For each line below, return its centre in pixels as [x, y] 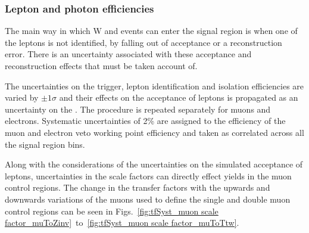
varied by [22, 97]
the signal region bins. [45, 144]
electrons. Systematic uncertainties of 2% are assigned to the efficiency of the [145, 121]
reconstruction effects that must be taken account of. [101, 66]
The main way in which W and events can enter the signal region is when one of [151, 31]
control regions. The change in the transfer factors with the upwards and [138, 187]
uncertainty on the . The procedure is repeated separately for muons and [138, 109]
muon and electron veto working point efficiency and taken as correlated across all [154, 132]
